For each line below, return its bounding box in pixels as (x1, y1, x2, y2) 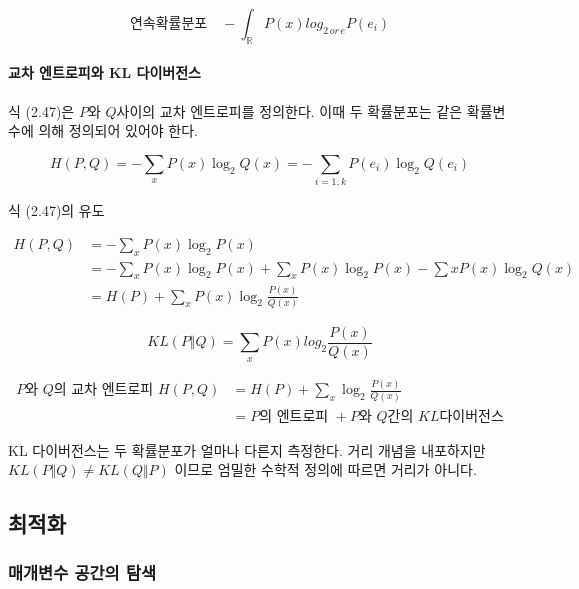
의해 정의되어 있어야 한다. (38, 120, 198, 141)
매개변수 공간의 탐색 (8, 560, 156, 585)
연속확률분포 (129, 17, 208, 31)
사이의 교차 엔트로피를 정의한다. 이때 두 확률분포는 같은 (116, 100, 463, 121)
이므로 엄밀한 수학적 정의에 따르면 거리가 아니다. (174, 459, 477, 480)
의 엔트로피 (259, 409, 329, 424)
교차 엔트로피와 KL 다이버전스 (8, 62, 201, 83)
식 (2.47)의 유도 (8, 200, 105, 221)
